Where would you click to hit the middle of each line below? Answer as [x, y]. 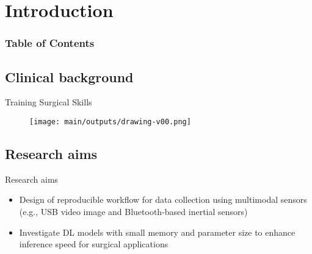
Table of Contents [50, 43]
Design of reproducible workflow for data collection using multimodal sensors [163, 199]
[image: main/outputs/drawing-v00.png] [110, 122]
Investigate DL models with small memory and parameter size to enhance [157, 232]
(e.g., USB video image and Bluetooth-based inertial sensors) [133, 212]
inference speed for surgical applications [94, 244]
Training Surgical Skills [49, 102]
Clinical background [69, 76]
